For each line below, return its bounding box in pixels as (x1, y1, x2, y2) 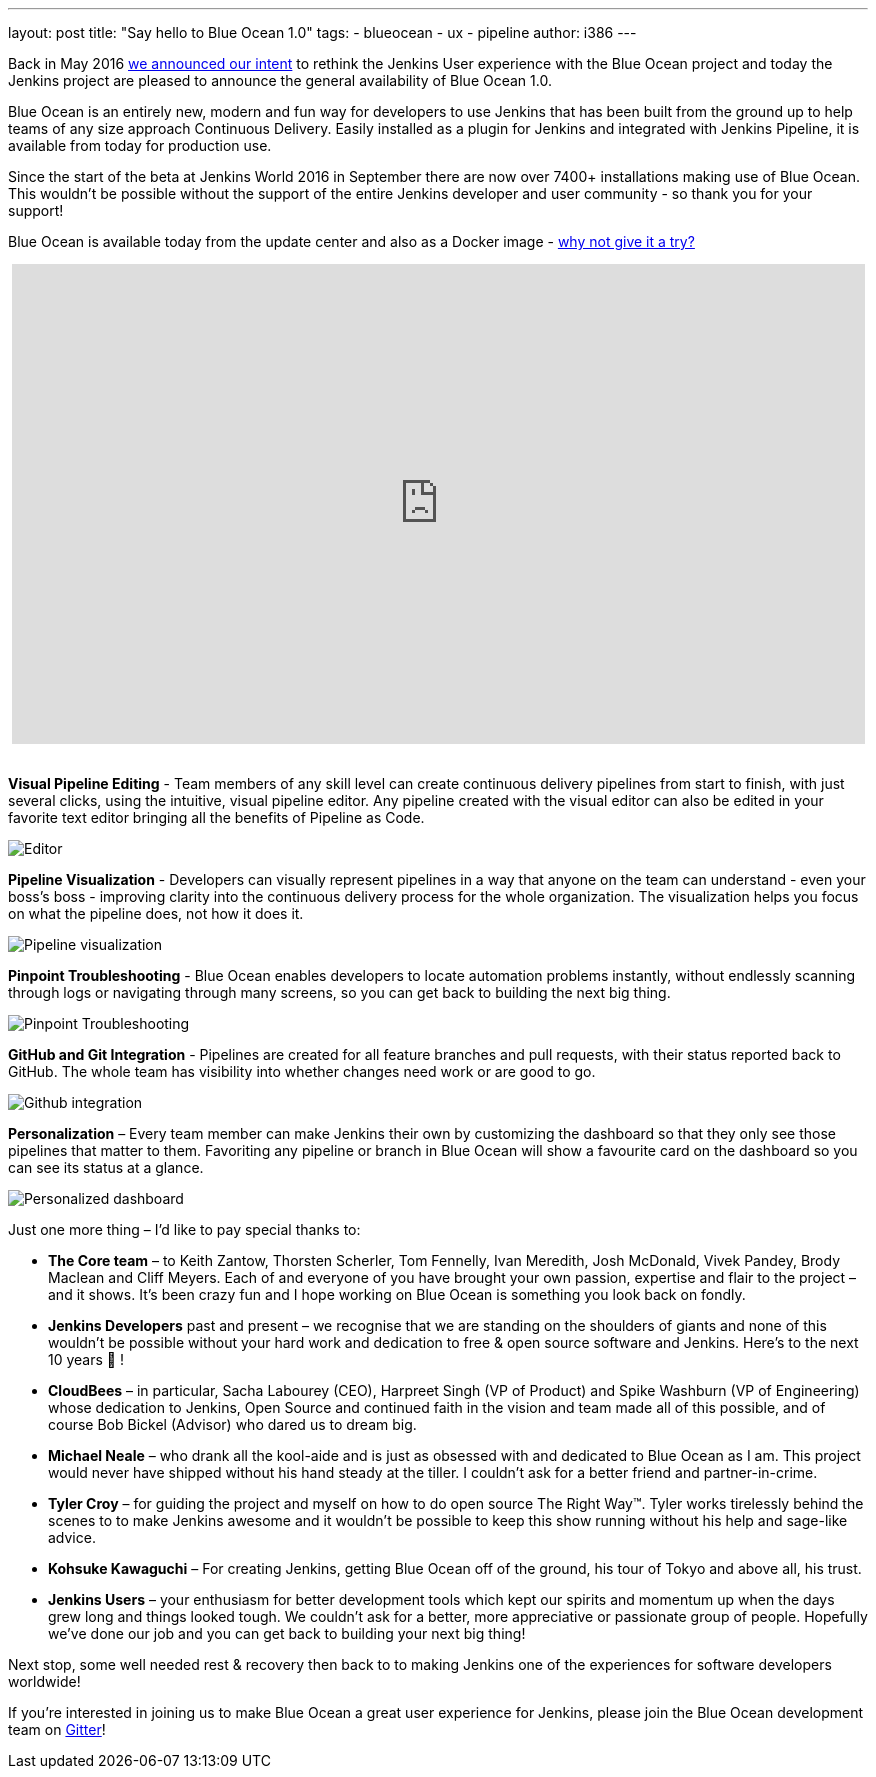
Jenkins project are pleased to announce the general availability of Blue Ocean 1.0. (8, 72, 552, 89)
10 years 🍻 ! (48, 1351, 124, 1368)
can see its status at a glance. (8, 1159, 204, 1176)
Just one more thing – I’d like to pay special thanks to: (8, 1221, 361, 1238)
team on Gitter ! (8, 1721, 106, 1738)
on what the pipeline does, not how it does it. (8, 905, 304, 922)
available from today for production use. (8, 137, 272, 154)
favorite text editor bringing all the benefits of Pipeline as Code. (8, 809, 425, 826)
